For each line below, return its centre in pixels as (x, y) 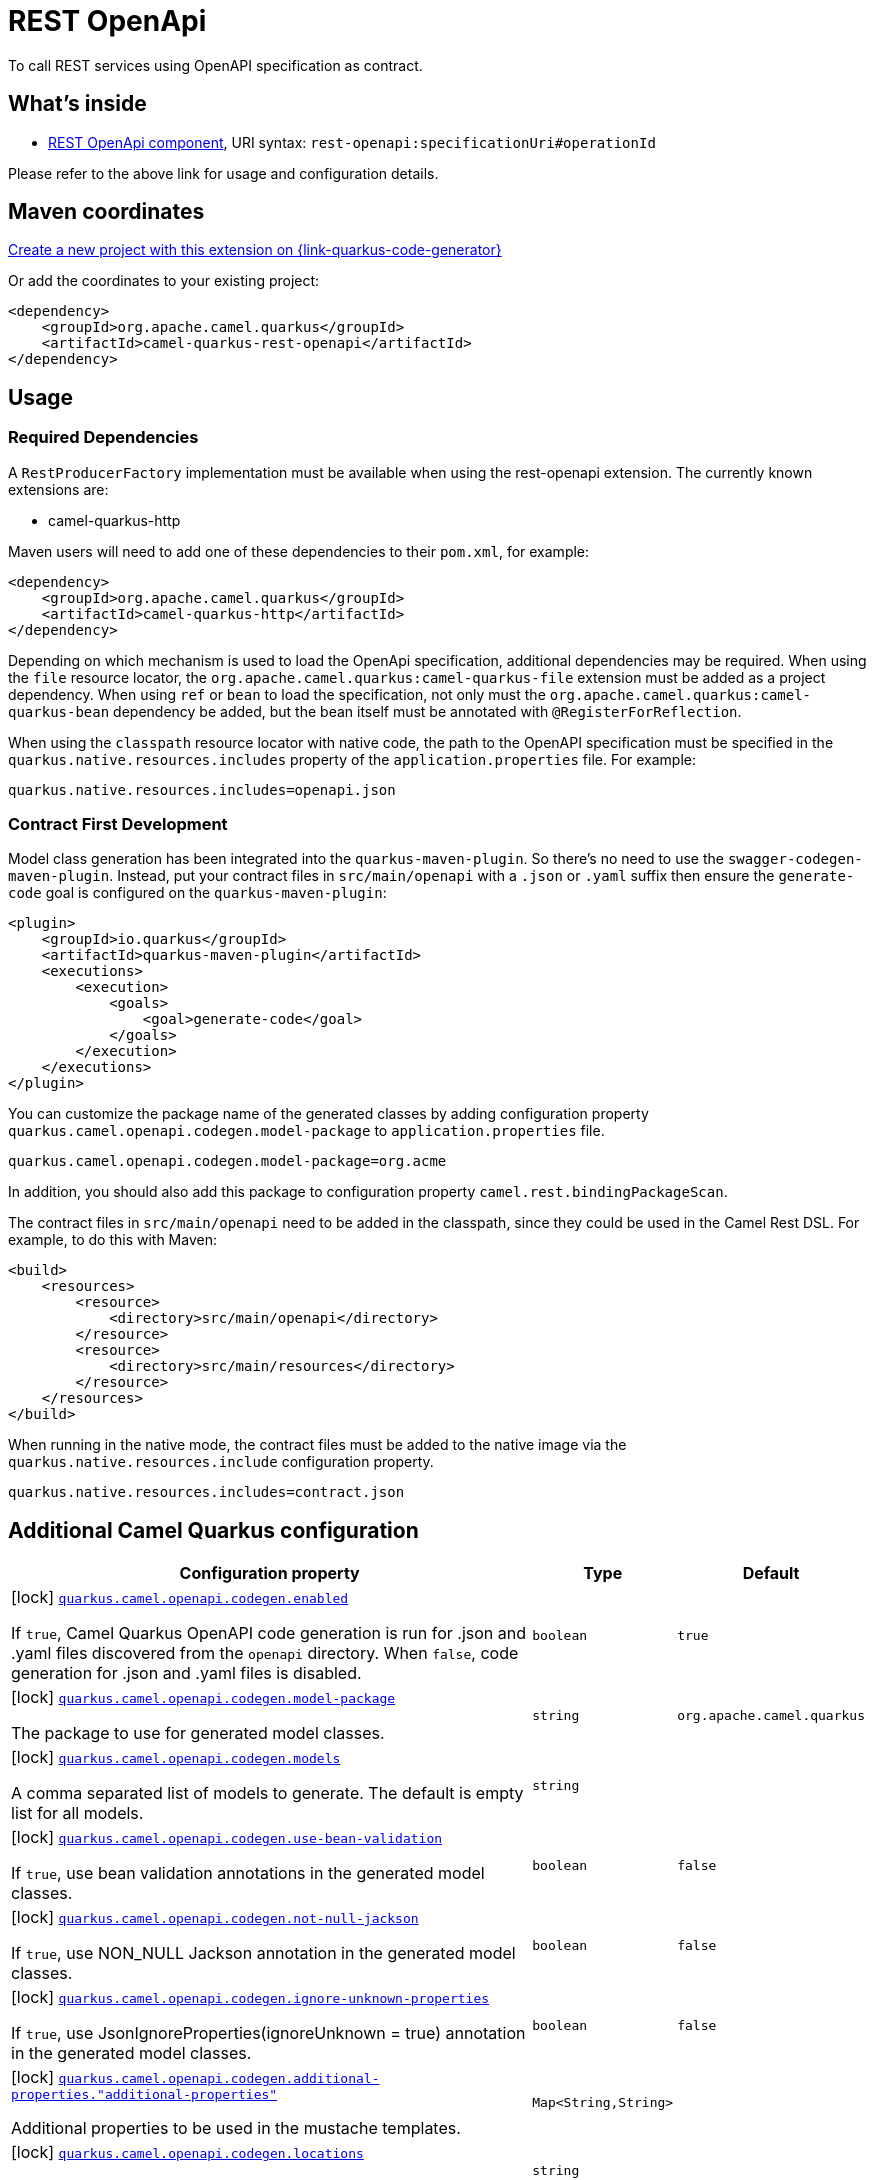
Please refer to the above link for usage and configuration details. (223, 173)
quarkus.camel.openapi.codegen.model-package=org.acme (227, 1161)
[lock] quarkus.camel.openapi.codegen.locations (187, 2152)
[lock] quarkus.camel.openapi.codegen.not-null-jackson (215, 1917)
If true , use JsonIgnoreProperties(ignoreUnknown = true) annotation (268, 2033)
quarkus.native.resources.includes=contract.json (206, 1492)
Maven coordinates (106, 212)
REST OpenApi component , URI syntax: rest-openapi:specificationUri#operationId (352, 142)
